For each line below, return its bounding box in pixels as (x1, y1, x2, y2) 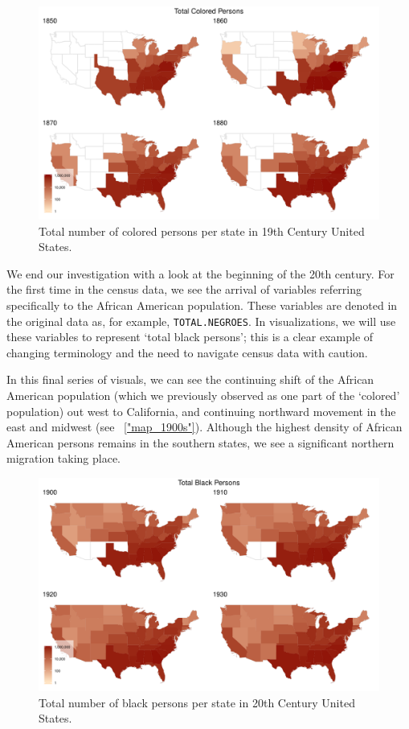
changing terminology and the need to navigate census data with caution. (6, 344, 368, 360)
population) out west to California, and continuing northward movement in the (6, 402, 396, 419)
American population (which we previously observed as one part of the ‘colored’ (6, 387, 400, 403)
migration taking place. (6, 450, 121, 467)
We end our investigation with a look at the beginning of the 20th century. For (6, 265, 395, 282)
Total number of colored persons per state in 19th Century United (39, 222, 365, 239)
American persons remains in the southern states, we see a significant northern (6, 434, 395, 451)
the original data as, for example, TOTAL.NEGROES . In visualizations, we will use (6, 312, 396, 329)
